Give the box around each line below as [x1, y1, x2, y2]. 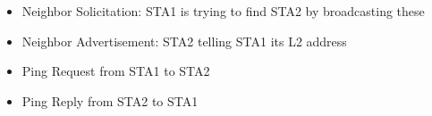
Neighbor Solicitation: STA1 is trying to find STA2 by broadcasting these [21, 2, 425, 20]
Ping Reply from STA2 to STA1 [21, 91, 199, 110]
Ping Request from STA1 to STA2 [21, 62, 210, 80]
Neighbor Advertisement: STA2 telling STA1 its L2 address [21, 31, 347, 50]
